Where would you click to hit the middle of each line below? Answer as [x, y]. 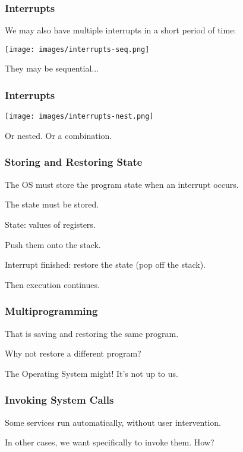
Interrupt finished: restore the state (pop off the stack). [105, 264]
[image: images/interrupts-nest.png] [79, 117]
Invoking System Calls [59, 400]
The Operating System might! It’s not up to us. [91, 373]
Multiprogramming [51, 311]
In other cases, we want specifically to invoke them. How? [110, 442]
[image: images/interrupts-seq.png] [77, 49]
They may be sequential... [52, 68]
